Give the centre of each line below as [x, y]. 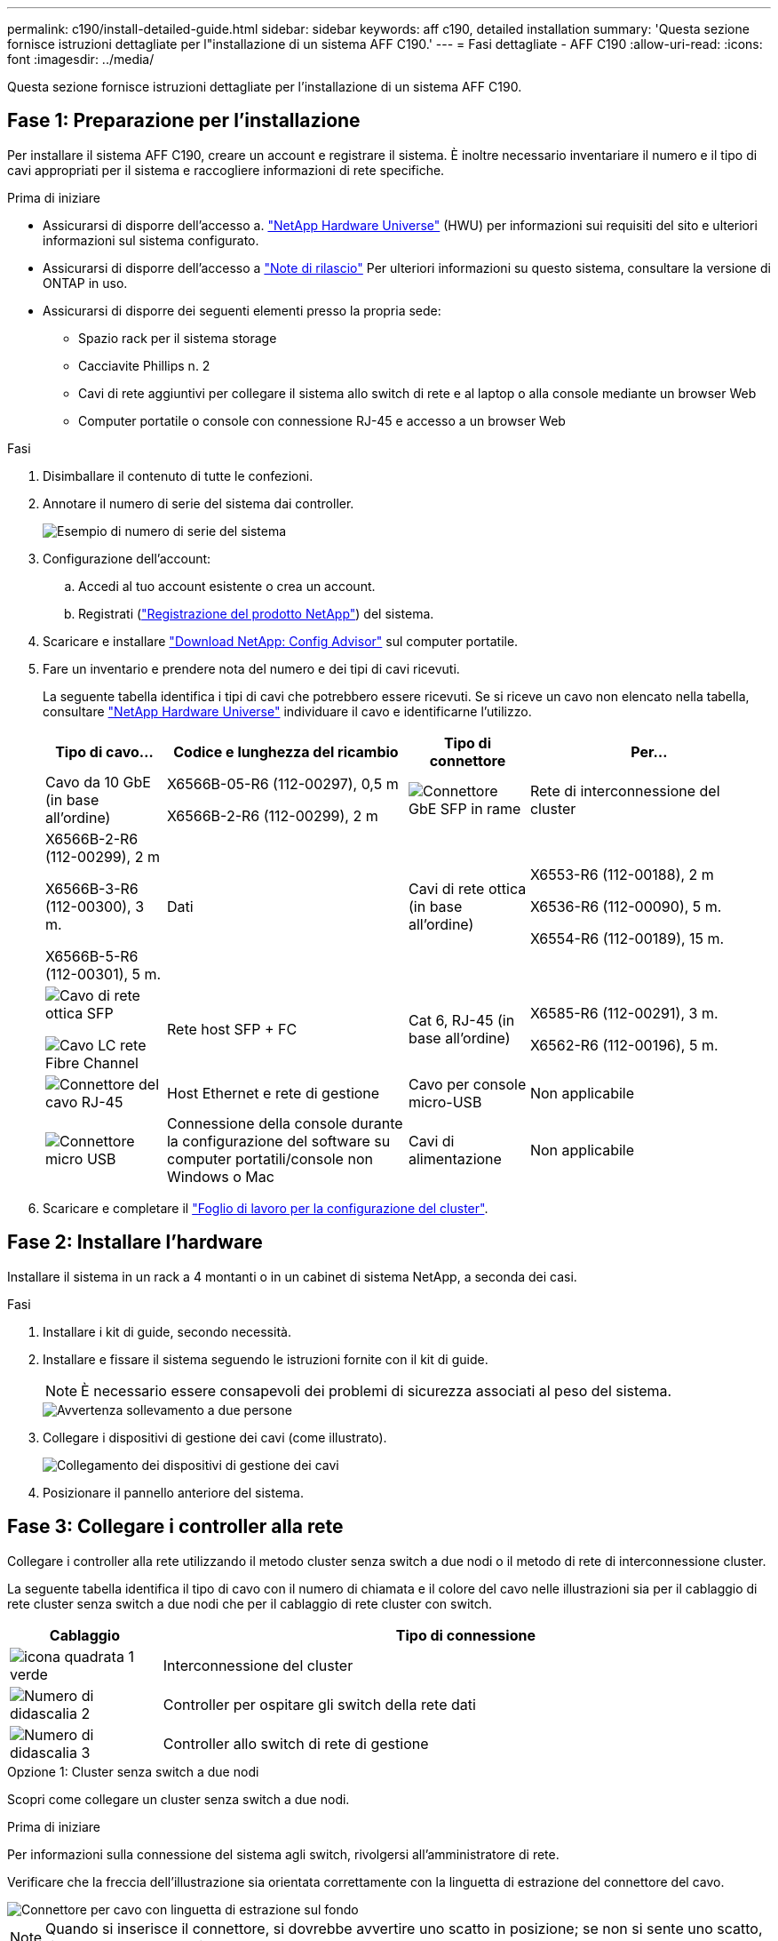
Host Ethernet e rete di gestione [273, 1093]
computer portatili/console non [270, 1158]
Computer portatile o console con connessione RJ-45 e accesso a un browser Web [322, 420]
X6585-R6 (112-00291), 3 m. [624, 1013]
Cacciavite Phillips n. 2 [144, 365]
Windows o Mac [220, 1176]
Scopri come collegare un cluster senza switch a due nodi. [179, 1799]
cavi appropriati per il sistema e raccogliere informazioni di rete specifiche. [226, 170]
